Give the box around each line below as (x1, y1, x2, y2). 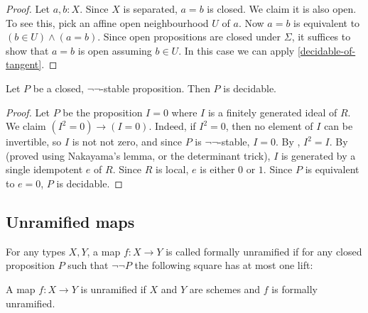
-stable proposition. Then (100, 80, 210, 95)
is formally (271, 281, 318, 296)
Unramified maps (6, 210, 135, 232)
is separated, (123, 1, 178, 16)
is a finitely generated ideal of (207, 104, 337, 119)
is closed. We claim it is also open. (207, 1, 357, 16)
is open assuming (77, 43, 152, 57)
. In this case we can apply (178, 43, 295, 57)
